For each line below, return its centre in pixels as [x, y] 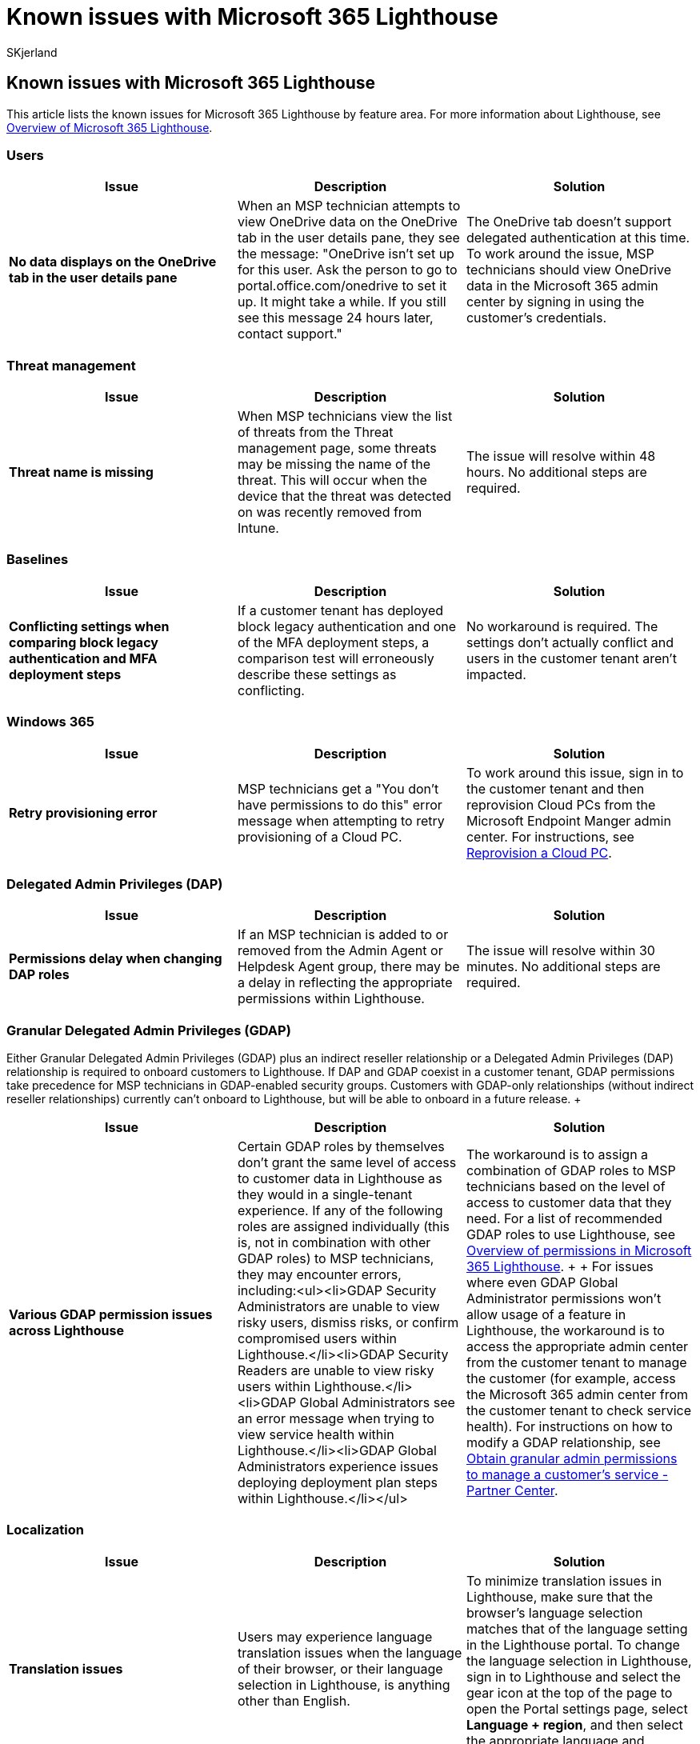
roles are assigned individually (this [343, 1227]
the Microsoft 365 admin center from [577, 1395]
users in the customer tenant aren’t [571, 658]
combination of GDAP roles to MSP [571, 1171]
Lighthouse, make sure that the [559, 1596]
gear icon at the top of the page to [569, 1692]
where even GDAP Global [542, 1283]
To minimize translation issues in [564, 1580]
